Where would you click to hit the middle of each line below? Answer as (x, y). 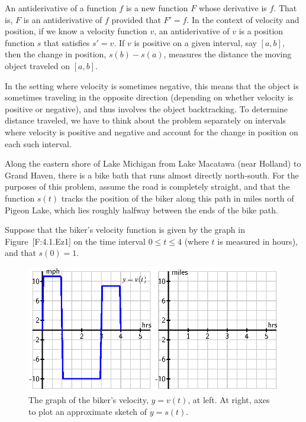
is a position (261, 31)
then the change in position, (56, 54)
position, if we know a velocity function (76, 31)
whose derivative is (233, 8)
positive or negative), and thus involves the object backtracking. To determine (146, 108)
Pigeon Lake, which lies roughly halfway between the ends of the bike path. (141, 210)
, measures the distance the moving (228, 54)
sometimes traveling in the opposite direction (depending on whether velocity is (149, 97)
